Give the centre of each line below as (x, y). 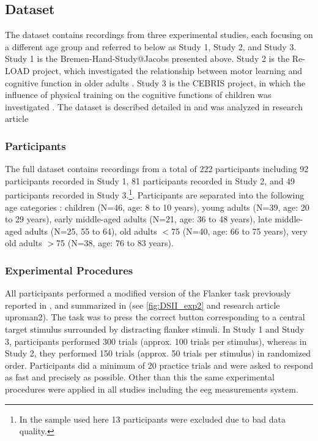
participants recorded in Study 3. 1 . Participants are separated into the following (155, 194)
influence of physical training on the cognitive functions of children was (138, 95)
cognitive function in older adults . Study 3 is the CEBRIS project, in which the (155, 82)
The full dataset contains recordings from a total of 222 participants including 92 (157, 169)
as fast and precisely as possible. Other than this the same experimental (140, 377)
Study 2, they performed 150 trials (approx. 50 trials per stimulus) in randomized (158, 353)
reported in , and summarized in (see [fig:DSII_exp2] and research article (142, 305)
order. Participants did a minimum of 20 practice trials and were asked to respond (159, 365)
